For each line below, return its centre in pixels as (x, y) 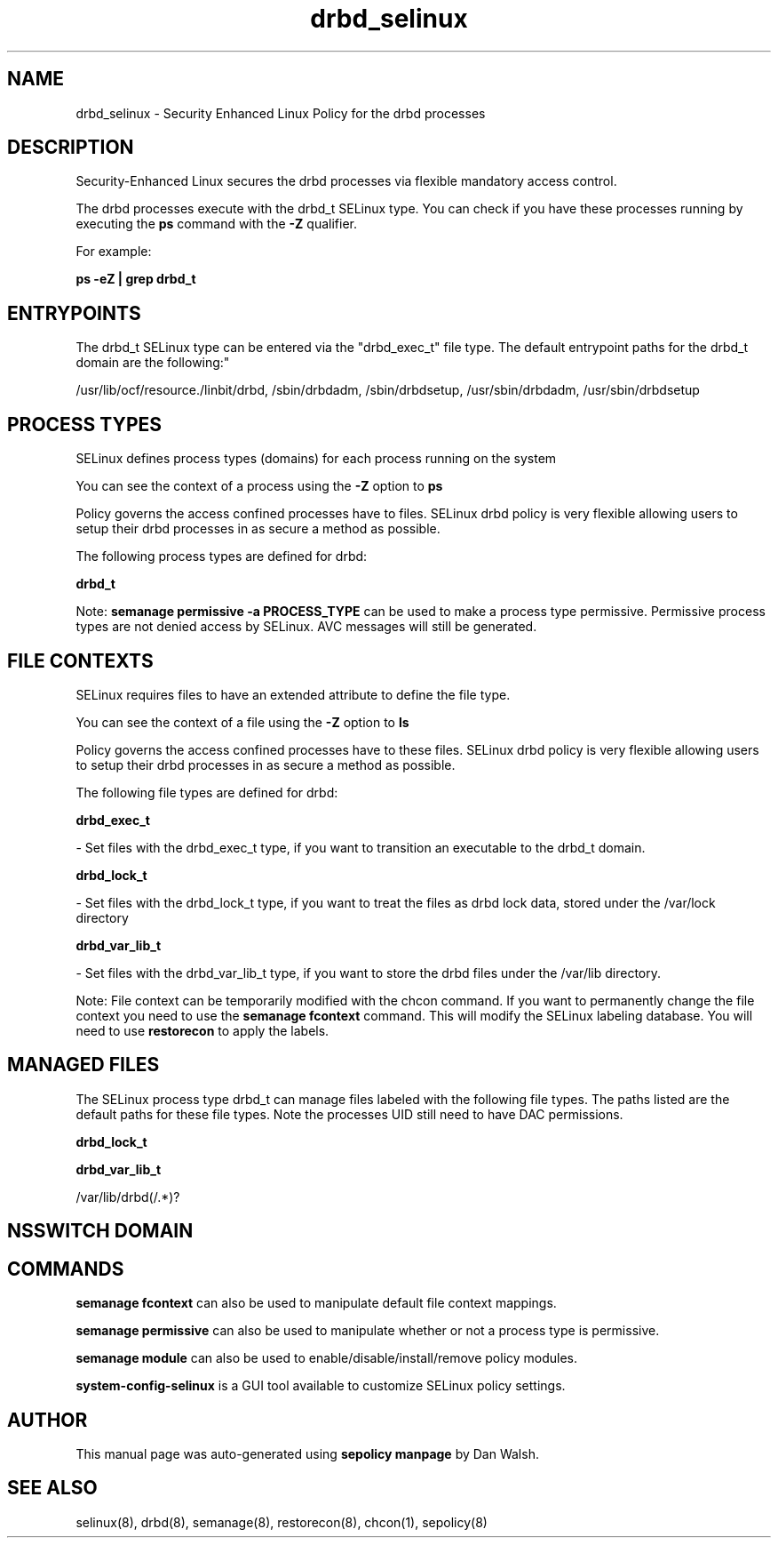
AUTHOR (48, 1420)
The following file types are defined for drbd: (207, 792)
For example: (114, 252)
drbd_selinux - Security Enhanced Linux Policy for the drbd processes (281, 113)
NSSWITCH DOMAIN (100, 1231)
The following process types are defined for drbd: (222, 556)
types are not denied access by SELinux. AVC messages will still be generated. (306, 627)
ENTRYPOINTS (74, 313)
